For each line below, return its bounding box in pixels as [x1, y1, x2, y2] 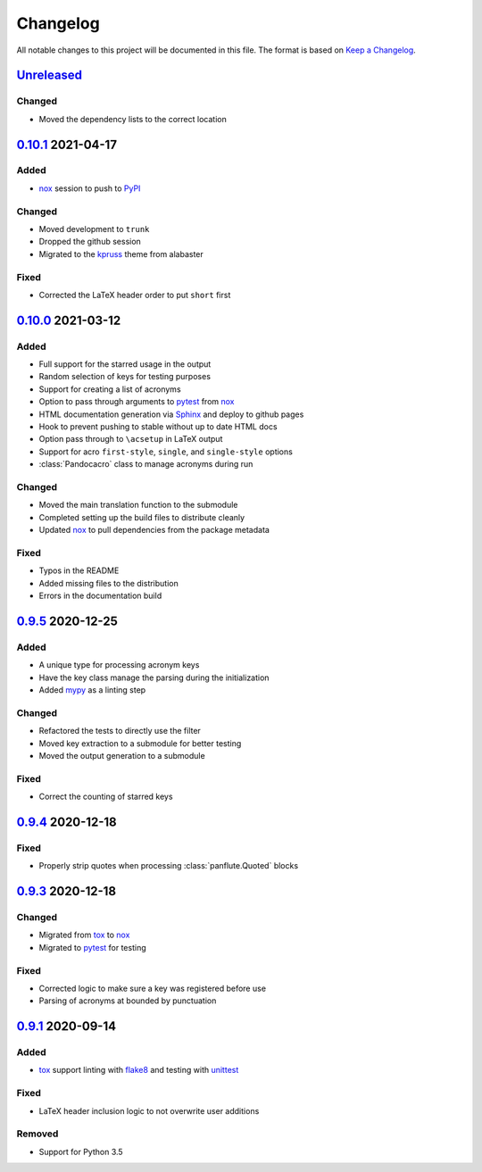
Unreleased [16, 68, 83, 83]
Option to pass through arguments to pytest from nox [38, 396, 236, 407]
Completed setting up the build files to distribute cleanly [38, 511, 245, 522]
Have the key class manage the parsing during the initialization [38, 672, 270, 683]
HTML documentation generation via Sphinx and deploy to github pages [38, 409, 304, 420]
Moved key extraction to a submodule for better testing [38, 737, 242, 749]
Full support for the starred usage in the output [38, 359, 212, 370]
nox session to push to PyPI [38, 183, 141, 194]
